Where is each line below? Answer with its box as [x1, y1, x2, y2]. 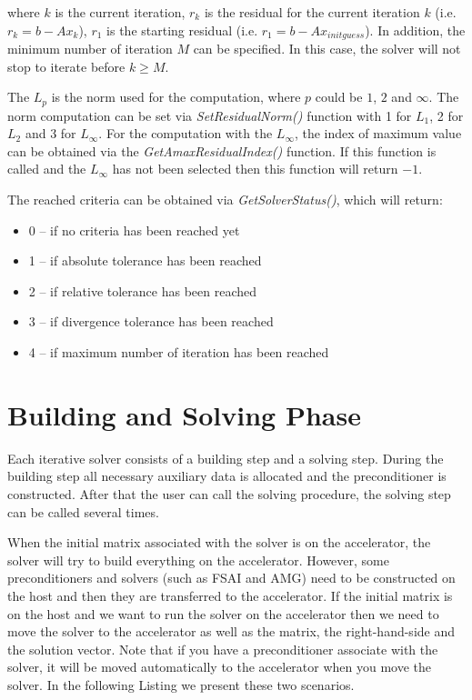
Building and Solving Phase [7, 395, 361, 433]
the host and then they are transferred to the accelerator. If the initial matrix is [7, 585, 453, 605]
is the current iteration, [55, 3, 186, 21]
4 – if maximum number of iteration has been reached [28, 343, 329, 362]
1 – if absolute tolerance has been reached [28, 251, 262, 270]
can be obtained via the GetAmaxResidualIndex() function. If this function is [7, 141, 437, 160]
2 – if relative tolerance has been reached [28, 281, 257, 300]
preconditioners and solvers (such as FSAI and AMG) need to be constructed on [7, 568, 456, 587]
